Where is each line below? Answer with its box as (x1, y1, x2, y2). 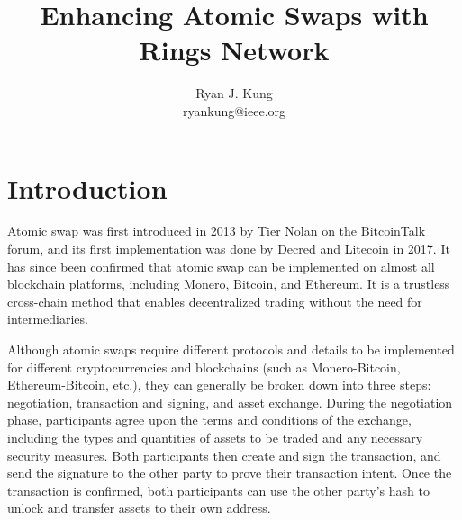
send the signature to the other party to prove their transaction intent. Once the (7, 463, 452, 482)
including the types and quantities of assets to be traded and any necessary (7, 427, 423, 446)
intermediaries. (7, 309, 88, 328)
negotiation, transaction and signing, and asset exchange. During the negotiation (7, 392, 453, 411)
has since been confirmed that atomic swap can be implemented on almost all (7, 256, 435, 275)
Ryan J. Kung (195, 84, 273, 103)
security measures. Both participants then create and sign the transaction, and (7, 445, 441, 464)
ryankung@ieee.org (182, 101, 286, 120)
